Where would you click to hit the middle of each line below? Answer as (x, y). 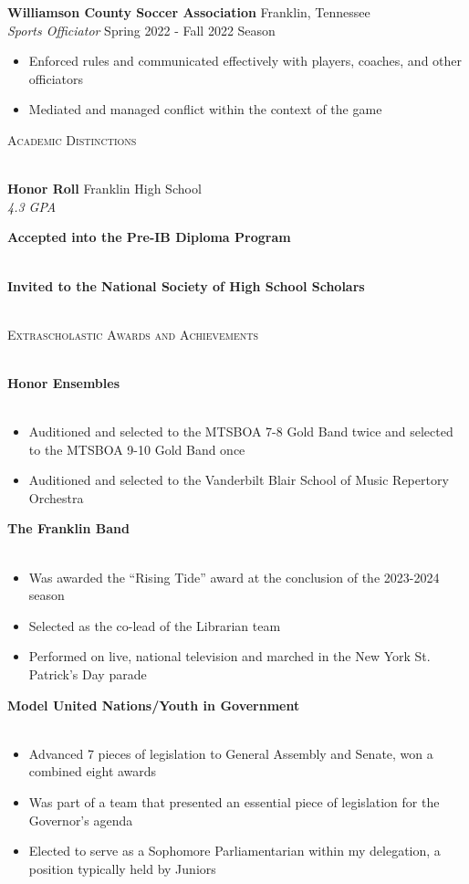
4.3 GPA (32, 206)
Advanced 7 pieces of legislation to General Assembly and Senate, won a (231, 753)
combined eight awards (93, 771)
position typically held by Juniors (122, 868)
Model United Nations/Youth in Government (154, 705)
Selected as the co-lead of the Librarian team (155, 625)
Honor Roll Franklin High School (104, 189)
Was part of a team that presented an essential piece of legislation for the (234, 802)
